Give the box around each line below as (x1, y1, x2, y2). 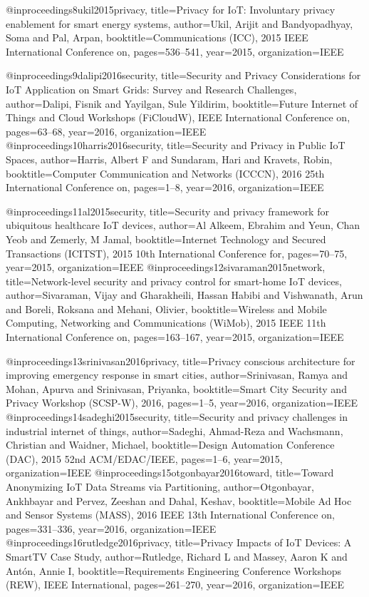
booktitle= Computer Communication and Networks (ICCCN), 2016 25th (6, 165, 325, 180)
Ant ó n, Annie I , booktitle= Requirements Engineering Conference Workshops (6, 563, 342, 578)
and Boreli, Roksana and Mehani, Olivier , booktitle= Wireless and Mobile (6, 301, 327, 316)
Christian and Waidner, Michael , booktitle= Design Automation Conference (6, 437, 335, 452)
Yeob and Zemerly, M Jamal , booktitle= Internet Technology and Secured (6, 231, 326, 246)
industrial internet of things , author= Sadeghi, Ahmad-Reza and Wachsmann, (6, 423, 343, 438)
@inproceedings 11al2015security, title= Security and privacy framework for (6, 203, 329, 218)
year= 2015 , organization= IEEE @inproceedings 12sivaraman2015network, (6, 260, 326, 275)
